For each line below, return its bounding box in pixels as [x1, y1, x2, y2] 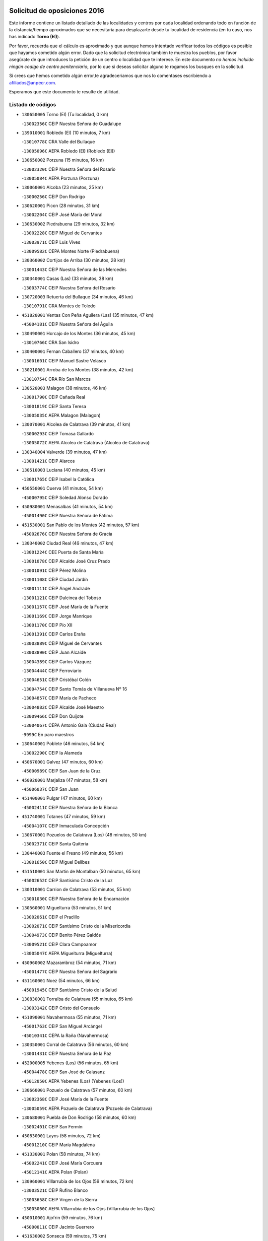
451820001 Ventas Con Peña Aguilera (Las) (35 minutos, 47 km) [21, 312, 154, 318]
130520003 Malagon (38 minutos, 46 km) [21, 385, 107, 391]
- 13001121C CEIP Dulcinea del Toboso [21, 595, 102, 601]
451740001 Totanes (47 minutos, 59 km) [21, 814, 105, 820]
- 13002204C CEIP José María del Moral [21, 211, 103, 218]
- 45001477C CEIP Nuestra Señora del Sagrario [21, 968, 118, 974]
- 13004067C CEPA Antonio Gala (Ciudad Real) [21, 722, 117, 728]
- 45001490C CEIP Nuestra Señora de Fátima [21, 513, 113, 519]
